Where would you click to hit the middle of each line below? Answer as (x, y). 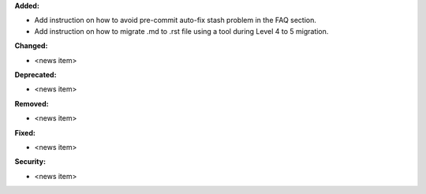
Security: (30, 162)
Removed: (32, 103)
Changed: (31, 46)
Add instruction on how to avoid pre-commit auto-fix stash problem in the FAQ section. (176, 21)
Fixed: (25, 132)
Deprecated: (35, 74)
